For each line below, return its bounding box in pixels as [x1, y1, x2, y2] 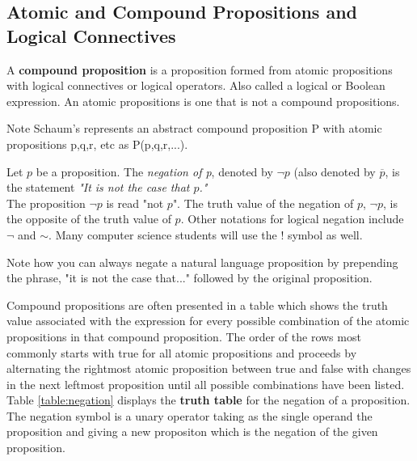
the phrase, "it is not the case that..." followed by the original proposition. [6, 269, 373, 286]
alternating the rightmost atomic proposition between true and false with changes [6, 360, 411, 377]
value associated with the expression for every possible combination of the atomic [6, 312, 410, 329]
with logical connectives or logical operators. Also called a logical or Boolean [6, 77, 385, 94]
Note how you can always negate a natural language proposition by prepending [6, 253, 398, 270]
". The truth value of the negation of [172, 194, 354, 211]
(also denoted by [293, 163, 376, 180]
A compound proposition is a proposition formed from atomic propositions [6, 61, 393, 78]
